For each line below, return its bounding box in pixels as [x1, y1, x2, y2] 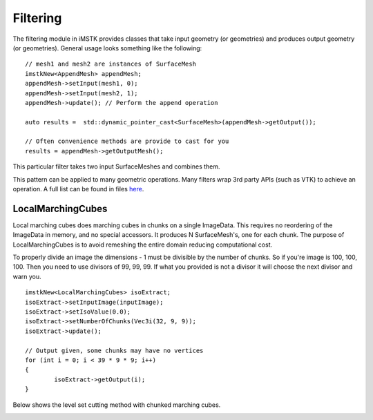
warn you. [12, 272, 41, 280]
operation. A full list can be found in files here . [12, 185, 144, 193]
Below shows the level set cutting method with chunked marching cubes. [12, 401, 221, 409]
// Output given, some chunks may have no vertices [25, 346, 204, 354]
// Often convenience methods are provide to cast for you [25, 137, 229, 145]
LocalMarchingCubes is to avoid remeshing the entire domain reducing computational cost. [12, 240, 273, 249]
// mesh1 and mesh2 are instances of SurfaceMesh [25, 60, 197, 68]
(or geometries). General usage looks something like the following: [12, 44, 202, 52]
